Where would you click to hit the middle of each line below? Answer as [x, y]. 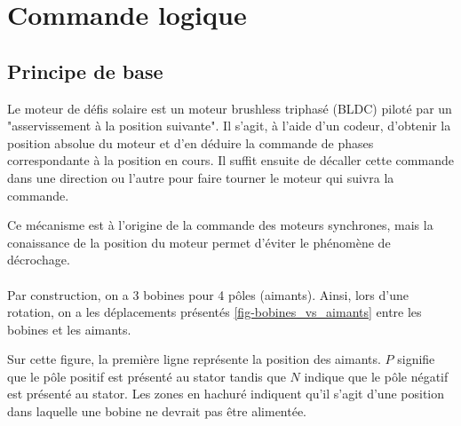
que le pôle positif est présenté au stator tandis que [147, 376]
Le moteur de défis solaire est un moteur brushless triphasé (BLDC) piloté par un [230, 108]
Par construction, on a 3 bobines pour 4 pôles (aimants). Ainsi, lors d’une [208, 294]
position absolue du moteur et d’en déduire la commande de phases [191, 142]
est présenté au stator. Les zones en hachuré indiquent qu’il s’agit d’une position [226, 394]
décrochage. [39, 260]
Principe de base [85, 71]
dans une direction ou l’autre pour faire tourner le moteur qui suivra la [201, 177]
